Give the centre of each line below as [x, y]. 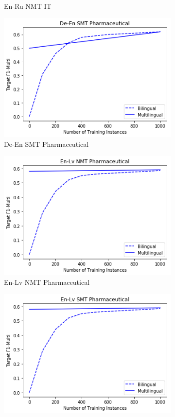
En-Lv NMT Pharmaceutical [47, 282]
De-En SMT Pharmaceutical [46, 144]
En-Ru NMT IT [28, 6]
